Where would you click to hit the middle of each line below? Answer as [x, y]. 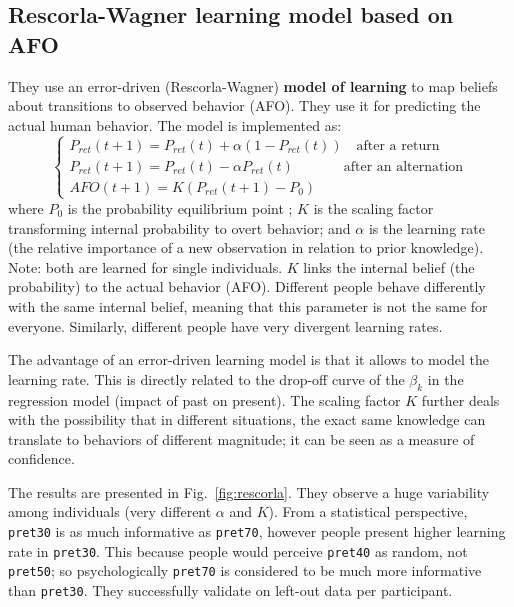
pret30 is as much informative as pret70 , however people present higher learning [257, 531]
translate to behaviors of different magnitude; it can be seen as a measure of [241, 438]
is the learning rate [426, 227]
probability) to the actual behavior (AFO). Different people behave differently [247, 286]
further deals [460, 399]
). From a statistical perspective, [368, 511]
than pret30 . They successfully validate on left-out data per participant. [230, 590]
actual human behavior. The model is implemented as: [175, 124]
